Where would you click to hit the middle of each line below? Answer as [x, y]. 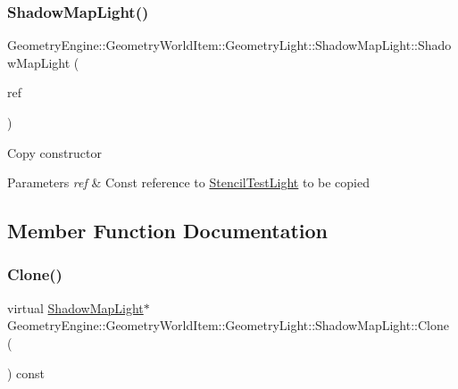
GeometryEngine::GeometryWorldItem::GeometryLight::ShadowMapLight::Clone [228, 325]
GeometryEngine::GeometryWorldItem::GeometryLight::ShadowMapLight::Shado [229, 45]
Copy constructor [54, 152]
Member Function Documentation [168, 231]
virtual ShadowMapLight [75, 307]
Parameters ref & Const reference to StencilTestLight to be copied [188, 182]
